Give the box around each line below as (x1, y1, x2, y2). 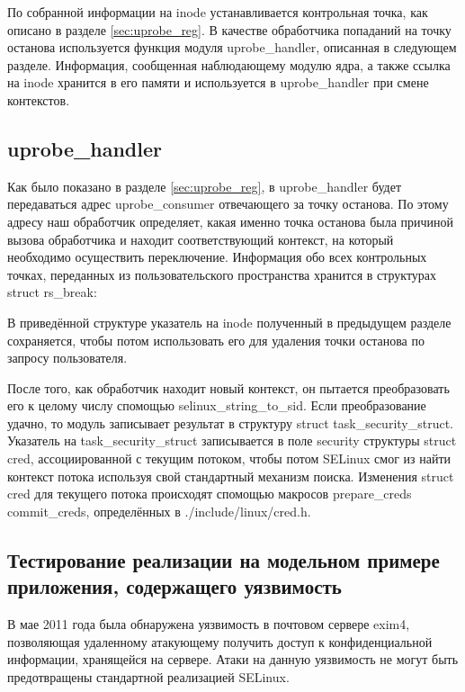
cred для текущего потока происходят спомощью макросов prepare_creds (7, 484, 412, 503)
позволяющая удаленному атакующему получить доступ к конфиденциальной (7, 632, 433, 651)
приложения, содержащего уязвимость (7, 572, 342, 600)
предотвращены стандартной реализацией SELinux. (7, 667, 290, 686)
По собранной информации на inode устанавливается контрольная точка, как (7, 3, 428, 21)
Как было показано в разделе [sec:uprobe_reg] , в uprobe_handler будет (7, 176, 402, 195)
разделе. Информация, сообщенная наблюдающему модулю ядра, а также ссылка (7, 55, 451, 74)
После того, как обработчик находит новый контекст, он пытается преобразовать (7, 378, 450, 397)
